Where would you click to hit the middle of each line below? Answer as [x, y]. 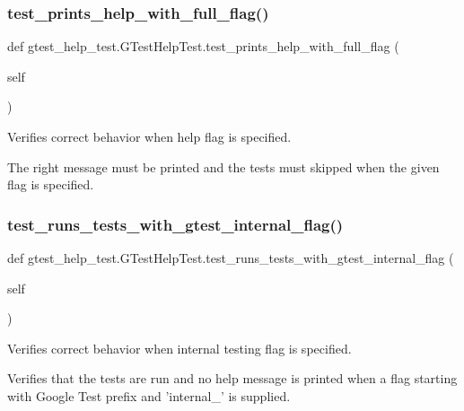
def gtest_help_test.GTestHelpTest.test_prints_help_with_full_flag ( [203, 46]
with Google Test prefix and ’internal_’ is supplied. [149, 395]
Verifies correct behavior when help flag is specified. [149, 136]
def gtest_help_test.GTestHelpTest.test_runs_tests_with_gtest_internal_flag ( [231, 258]
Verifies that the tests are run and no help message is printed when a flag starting [232, 378]
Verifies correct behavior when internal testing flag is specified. [179, 348]
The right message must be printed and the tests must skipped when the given [223, 166]
